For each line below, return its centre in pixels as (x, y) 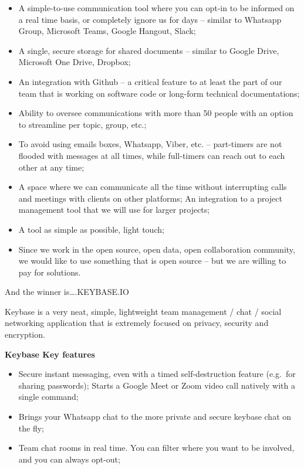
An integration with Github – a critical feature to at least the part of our (150, 81)
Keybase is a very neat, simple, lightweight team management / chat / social (143, 311)
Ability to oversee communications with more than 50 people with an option (156, 113)
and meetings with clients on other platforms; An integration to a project (150, 198)
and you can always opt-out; (69, 459)
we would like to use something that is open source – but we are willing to (152, 261)
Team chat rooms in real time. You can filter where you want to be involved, (156, 448)
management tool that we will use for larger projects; (114, 210)
